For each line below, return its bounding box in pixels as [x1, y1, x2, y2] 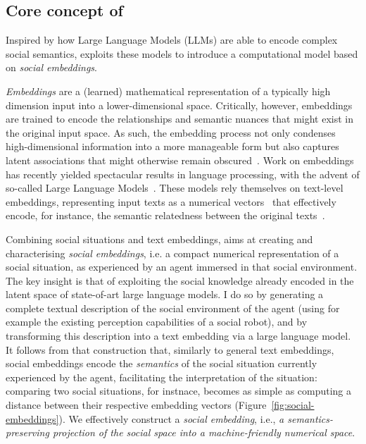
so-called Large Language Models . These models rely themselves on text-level [6, 180, 343, 195]
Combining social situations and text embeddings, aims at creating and [6, 231, 313, 246]
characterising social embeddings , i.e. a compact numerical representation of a [6, 245, 339, 260]
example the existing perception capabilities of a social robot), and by [6, 314, 308, 329]
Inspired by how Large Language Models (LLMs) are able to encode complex [6, 32, 338, 47]
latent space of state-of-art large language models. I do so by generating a [6, 287, 324, 302]
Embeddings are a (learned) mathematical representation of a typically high [6, 83, 331, 98]
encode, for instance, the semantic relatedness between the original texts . [6, 208, 325, 223]
